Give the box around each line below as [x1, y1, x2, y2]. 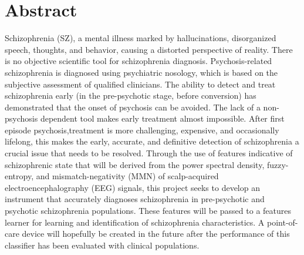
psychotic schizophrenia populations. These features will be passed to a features [5, 204, 291, 217]
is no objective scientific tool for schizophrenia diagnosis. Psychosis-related [5, 55, 272, 67]
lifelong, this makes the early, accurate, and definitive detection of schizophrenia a [5, 135, 299, 147]
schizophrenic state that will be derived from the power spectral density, [5, 158, 265, 170]
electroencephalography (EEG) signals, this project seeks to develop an [5, 181, 260, 193]
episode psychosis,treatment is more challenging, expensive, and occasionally [5, 123, 279, 136]
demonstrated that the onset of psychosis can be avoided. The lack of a [5, 100, 261, 113]
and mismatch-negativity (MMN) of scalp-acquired [36, 170, 219, 182]
